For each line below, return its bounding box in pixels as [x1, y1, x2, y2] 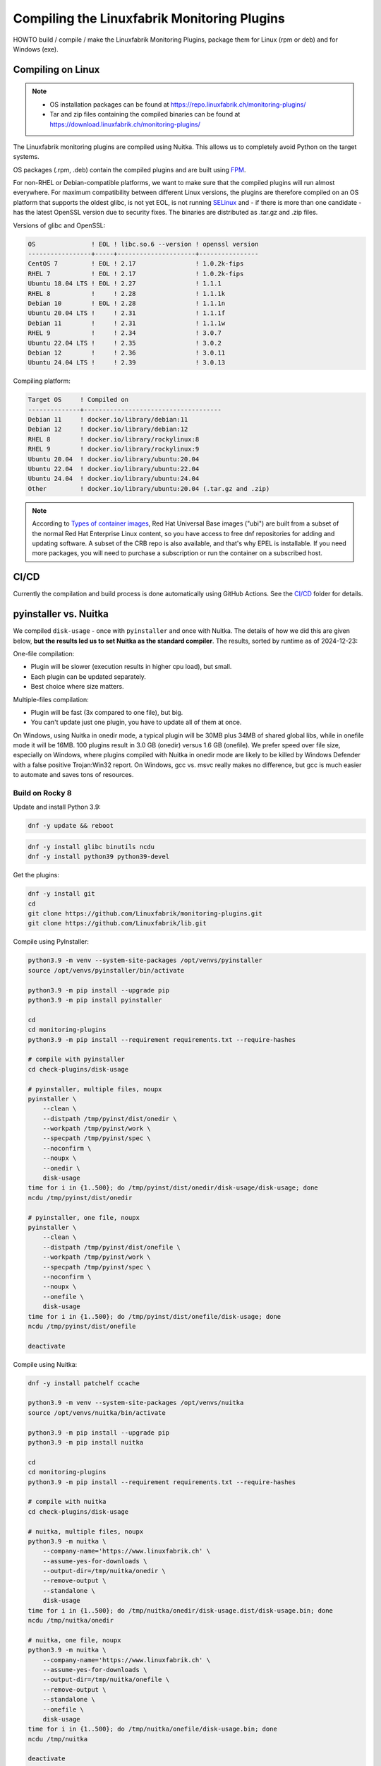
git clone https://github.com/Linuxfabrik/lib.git [28, 919, 207, 928]
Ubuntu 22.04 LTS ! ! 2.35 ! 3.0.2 [28, 339, 222, 347]
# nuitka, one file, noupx [28, 1636, 121, 1644]
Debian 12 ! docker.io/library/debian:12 [28, 425, 188, 434]
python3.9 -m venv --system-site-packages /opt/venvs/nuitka [28, 1399, 244, 1407]
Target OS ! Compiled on [28, 396, 129, 404]
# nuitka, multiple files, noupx [28, 1527, 144, 1536]
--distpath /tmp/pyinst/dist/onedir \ [42, 1115, 177, 1122]
